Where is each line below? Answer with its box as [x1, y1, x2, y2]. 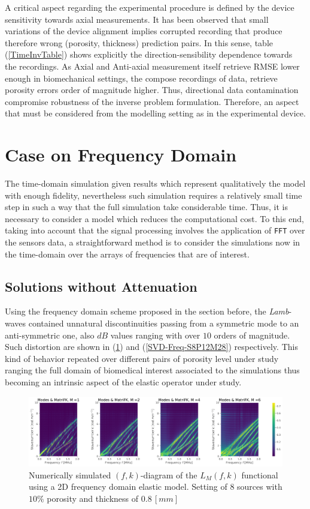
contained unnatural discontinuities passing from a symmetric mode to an [28, 317, 299, 330]
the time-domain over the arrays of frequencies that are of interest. [5, 247, 250, 260]
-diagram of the [140, 468, 197, 481]
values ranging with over [110, 328, 200, 341]
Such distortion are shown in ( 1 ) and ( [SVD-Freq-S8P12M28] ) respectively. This [5, 340, 298, 353]
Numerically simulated [29, 468, 111, 481]
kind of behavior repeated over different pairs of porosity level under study [5, 352, 279, 364]
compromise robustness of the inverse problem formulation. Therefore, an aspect [5, 95, 299, 107]
